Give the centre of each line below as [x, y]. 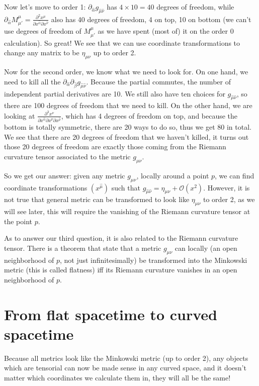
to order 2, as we [229, 199]
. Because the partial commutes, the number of [158, 81]
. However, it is [227, 187]
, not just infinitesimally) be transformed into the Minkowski [153, 260]
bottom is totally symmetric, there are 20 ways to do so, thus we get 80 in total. [128, 127]
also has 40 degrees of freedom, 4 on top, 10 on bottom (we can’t [151, 19]
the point [18, 221]
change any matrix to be [42, 53]
